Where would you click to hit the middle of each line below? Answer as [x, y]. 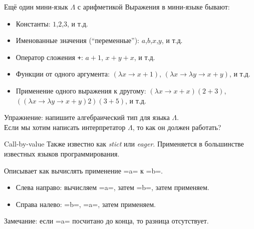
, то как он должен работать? [177, 127]
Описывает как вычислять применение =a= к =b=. [83, 170]
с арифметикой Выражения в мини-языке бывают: [154, 6]
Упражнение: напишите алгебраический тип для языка [87, 117]
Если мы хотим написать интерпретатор [65, 127]
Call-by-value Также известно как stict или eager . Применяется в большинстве [124, 144]
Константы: [33, 23]
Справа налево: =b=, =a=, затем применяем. [86, 204]
